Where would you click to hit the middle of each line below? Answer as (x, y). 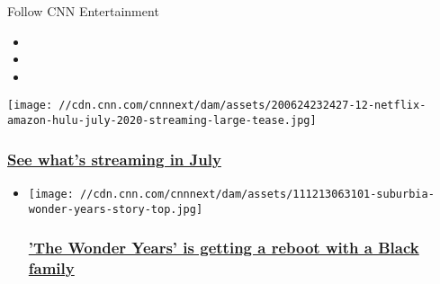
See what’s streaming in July (114, 159)
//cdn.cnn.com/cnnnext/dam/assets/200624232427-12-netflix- (242, 106)
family (51, 268)
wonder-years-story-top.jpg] (116, 209)
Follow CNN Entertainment (83, 11)
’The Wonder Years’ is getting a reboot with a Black (224, 248)
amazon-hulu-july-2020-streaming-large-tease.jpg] (162, 121)
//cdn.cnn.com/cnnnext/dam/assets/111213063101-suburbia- (257, 194)
